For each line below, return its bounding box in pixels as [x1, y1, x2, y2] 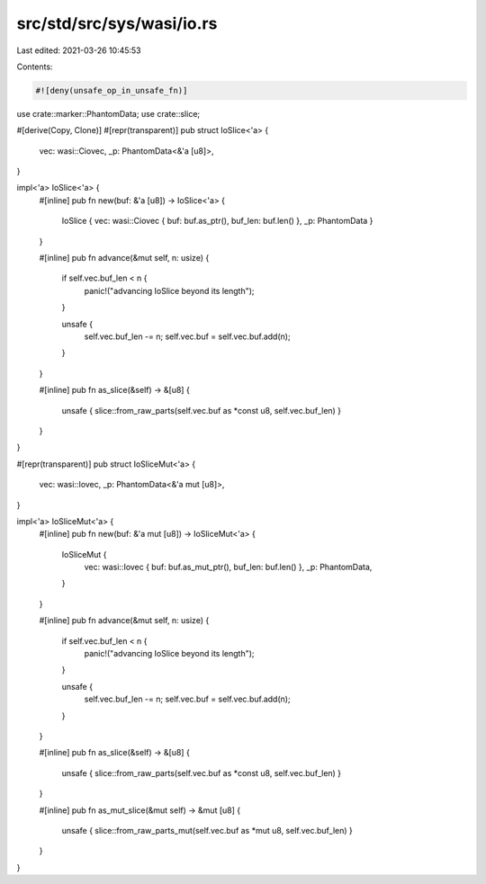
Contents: [16, 61, 53, 72]
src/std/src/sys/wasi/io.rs [16, 13, 218, 33]
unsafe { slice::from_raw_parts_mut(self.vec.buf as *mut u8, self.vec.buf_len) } [61, 825, 353, 835]
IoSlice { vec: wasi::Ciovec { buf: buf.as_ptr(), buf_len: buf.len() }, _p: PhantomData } [61, 216, 373, 227]
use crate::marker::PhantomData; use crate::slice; [16, 108, 201, 119]
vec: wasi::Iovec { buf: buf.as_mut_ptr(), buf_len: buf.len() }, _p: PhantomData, [84, 562, 373, 573]
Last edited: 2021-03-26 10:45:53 [16, 45, 141, 56]
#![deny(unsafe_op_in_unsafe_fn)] [35, 85, 188, 95]
